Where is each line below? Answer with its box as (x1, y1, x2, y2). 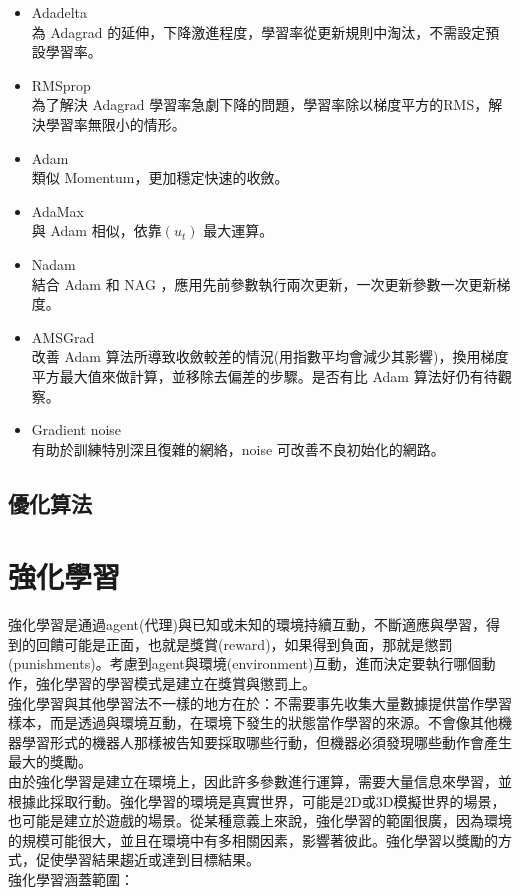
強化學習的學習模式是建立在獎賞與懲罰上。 (35, 672, 316, 693)
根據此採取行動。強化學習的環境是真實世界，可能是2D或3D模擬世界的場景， (8, 790, 506, 811)
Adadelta (31, 2, 88, 22)
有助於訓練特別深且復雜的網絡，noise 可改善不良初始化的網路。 (31, 438, 445, 459)
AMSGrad (31, 326, 95, 347)
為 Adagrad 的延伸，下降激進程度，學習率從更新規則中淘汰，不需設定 (31, 21, 486, 42)
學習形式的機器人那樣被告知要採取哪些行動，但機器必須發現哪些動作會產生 (21, 731, 512, 752)
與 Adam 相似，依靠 (31, 220, 162, 241)
